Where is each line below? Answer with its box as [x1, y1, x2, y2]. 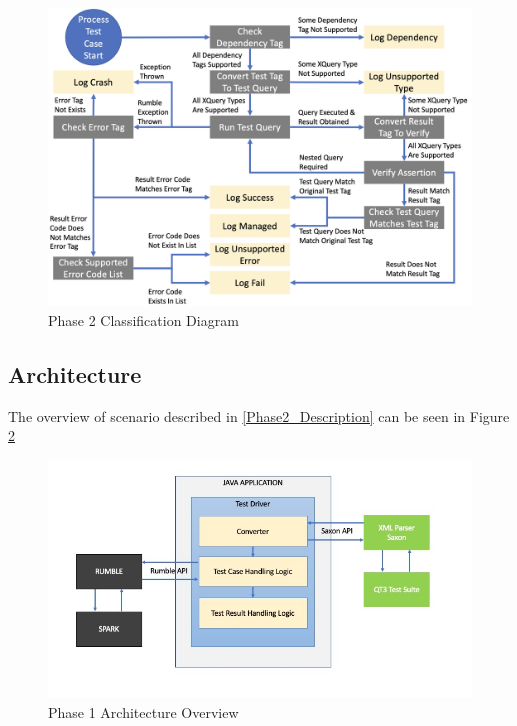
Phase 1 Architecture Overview [48, 701, 239, 722]
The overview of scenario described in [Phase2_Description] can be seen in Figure [8, 405, 510, 426]
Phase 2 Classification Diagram [48, 309, 239, 330]
